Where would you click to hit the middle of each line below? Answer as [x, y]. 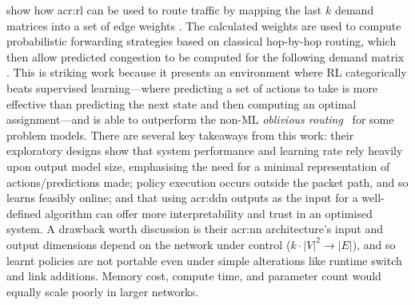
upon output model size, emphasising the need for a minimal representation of [198, 166]
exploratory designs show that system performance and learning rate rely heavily [205, 151]
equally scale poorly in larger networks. [102, 291]
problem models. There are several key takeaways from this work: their [180, 135]
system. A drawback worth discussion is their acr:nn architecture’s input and [195, 229]
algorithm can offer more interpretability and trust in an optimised [209, 213]
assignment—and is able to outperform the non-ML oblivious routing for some [200, 119]
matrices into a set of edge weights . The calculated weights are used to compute [204, 25]
